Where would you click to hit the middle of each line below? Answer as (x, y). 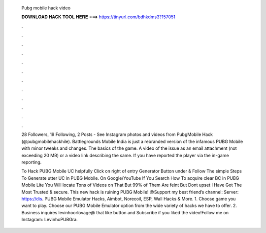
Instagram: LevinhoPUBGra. (50, 220)
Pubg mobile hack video (46, 8)
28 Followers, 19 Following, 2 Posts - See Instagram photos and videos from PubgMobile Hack (117, 134)
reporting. (32, 162)
